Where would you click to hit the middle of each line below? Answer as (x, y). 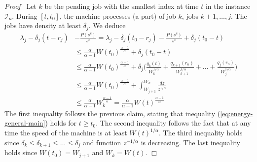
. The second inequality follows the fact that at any (173, 123)
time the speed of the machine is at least (66, 133)
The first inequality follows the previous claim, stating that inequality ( (112, 113)
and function (102, 142)
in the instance (228, 6)
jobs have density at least (43, 25)
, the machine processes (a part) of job (118, 16)
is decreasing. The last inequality (190, 142)
